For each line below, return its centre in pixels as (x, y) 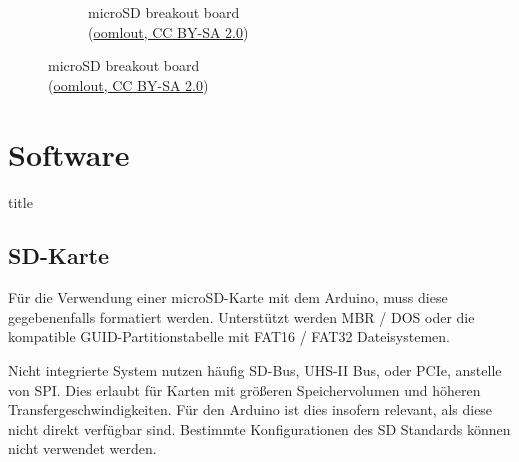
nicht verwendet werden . (82, 448)
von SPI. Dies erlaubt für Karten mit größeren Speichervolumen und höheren (244, 389)
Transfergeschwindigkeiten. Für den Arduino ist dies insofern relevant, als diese (250, 409)
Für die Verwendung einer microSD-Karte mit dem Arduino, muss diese (228, 297)
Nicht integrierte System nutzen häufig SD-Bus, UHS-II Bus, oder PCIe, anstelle (255, 370)
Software (69, 153)
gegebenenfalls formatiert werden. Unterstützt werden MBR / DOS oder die (241, 316)
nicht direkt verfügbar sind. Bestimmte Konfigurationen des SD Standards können (259, 428)
